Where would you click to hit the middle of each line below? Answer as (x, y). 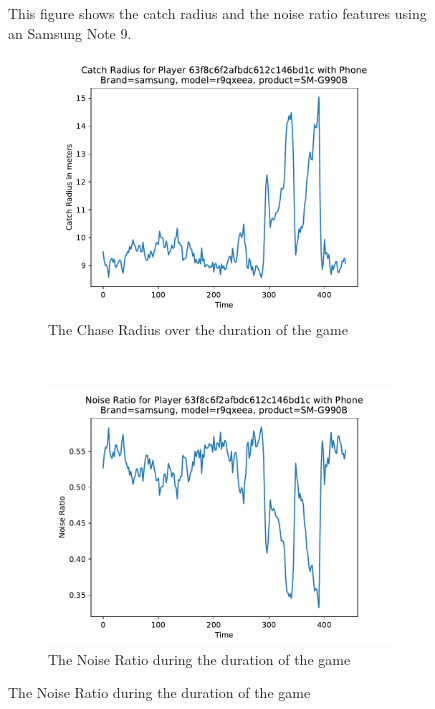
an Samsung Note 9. (70, 32)
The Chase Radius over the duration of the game (198, 328)
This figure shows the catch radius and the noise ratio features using (217, 13)
